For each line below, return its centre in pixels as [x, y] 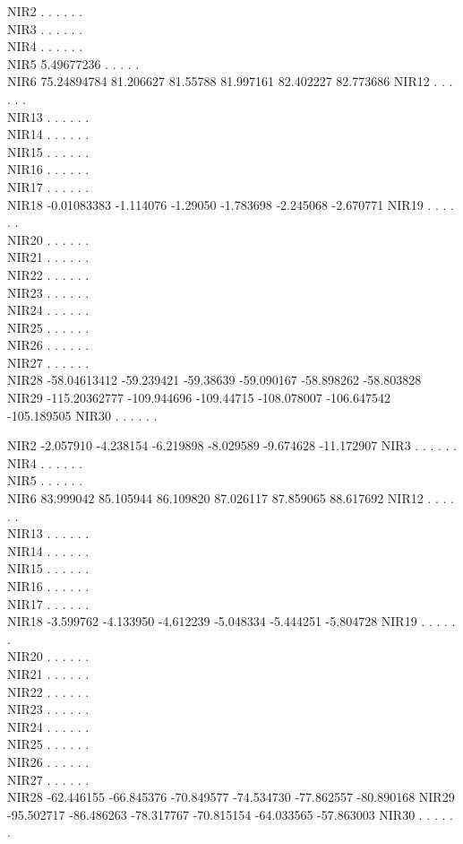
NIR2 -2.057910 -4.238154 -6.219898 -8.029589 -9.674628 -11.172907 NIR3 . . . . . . [232, 445]
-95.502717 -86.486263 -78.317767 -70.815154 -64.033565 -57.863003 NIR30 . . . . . [230, 814]
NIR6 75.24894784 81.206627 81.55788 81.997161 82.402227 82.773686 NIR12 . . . [230, 81]
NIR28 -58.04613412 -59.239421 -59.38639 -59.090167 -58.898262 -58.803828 [214, 380]
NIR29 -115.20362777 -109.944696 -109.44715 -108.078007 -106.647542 [199, 398]
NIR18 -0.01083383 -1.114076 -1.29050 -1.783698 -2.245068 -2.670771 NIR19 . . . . [231, 204]
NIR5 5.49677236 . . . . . [73, 63]
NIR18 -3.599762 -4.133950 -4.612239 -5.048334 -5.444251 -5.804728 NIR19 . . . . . [231, 621]
